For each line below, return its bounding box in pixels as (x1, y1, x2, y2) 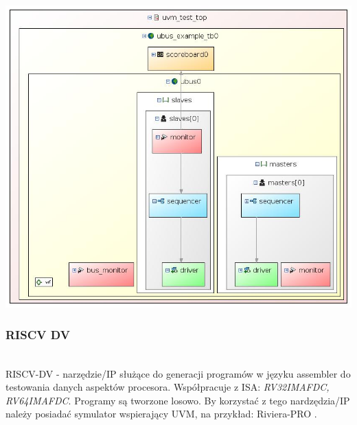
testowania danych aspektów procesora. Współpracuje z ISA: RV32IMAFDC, (5, 380, 330, 394)
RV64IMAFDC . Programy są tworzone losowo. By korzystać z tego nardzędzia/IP (5, 393, 350, 407)
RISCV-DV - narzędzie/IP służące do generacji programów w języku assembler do (5, 366, 351, 380)
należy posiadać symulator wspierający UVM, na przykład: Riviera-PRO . (5, 406, 317, 421)
